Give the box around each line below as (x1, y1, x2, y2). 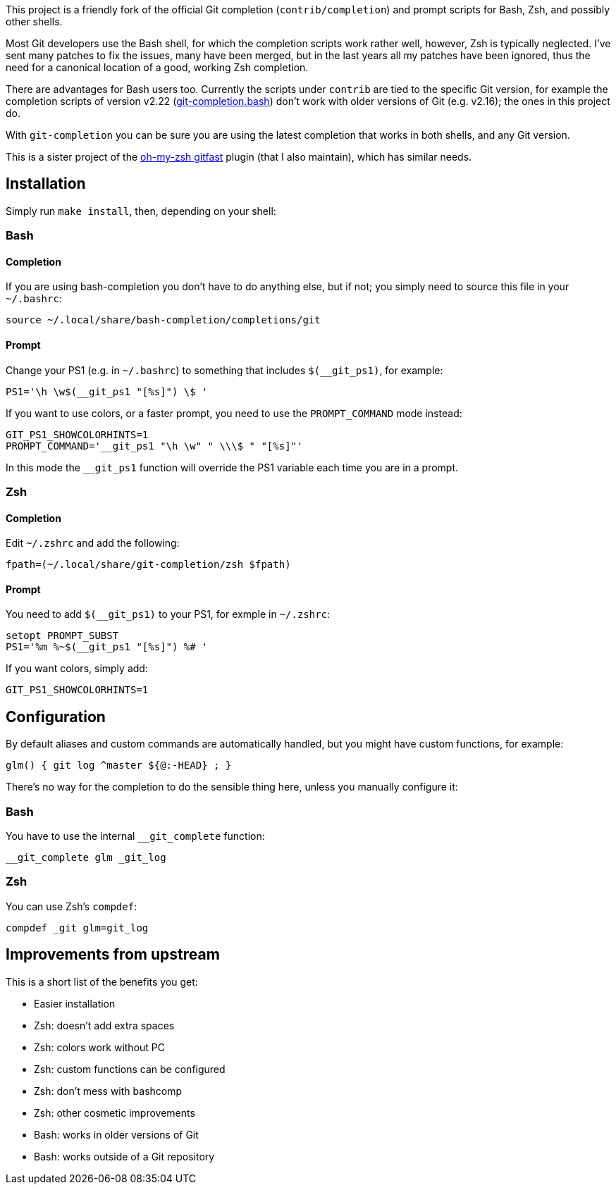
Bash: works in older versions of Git (34, 1128, 199, 1141)
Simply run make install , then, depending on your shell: (6, 204, 276, 217)
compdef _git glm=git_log (6, 922, 149, 934)
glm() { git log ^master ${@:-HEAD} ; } (6, 760, 232, 771)
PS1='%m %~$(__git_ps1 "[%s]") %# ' (6, 641, 208, 653)
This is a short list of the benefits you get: (6, 975, 198, 988)
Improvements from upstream (6, 946, 220, 964)
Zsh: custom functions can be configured (34, 1062, 226, 1075)
